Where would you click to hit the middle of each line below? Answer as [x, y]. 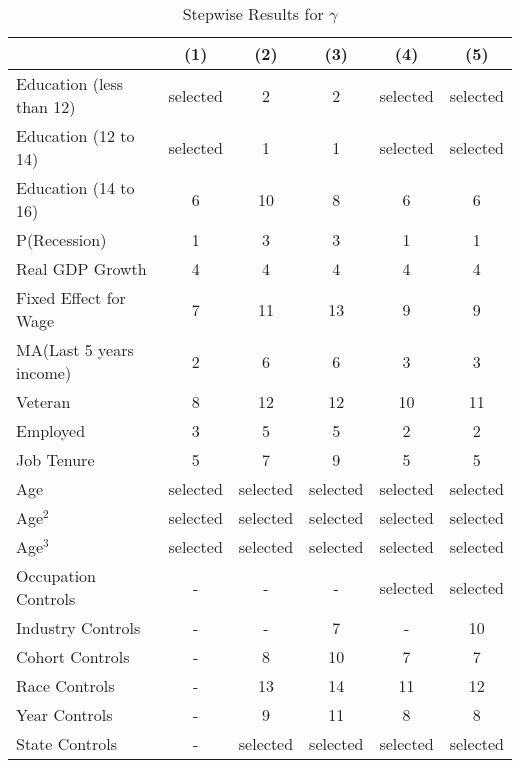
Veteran [43, 401]
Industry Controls [78, 627]
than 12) [46, 106]
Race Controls [65, 685]
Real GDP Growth [81, 268]
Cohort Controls [73, 656]
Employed [51, 430]
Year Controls [64, 714]
